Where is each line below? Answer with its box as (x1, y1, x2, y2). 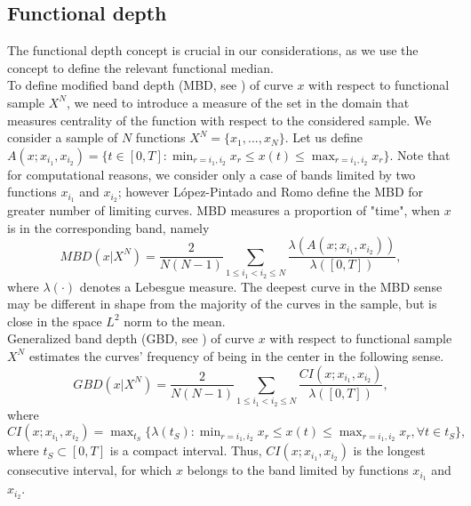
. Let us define (284, 128, 363, 147)
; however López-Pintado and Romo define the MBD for (117, 182, 424, 201)
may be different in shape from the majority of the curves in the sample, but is (7, 294, 437, 313)
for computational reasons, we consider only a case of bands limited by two (7, 165, 416, 183)
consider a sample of (7, 128, 118, 147)
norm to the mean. (124, 311, 226, 330)
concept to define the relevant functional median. (7, 58, 274, 76)
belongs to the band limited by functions (187, 461, 409, 479)
